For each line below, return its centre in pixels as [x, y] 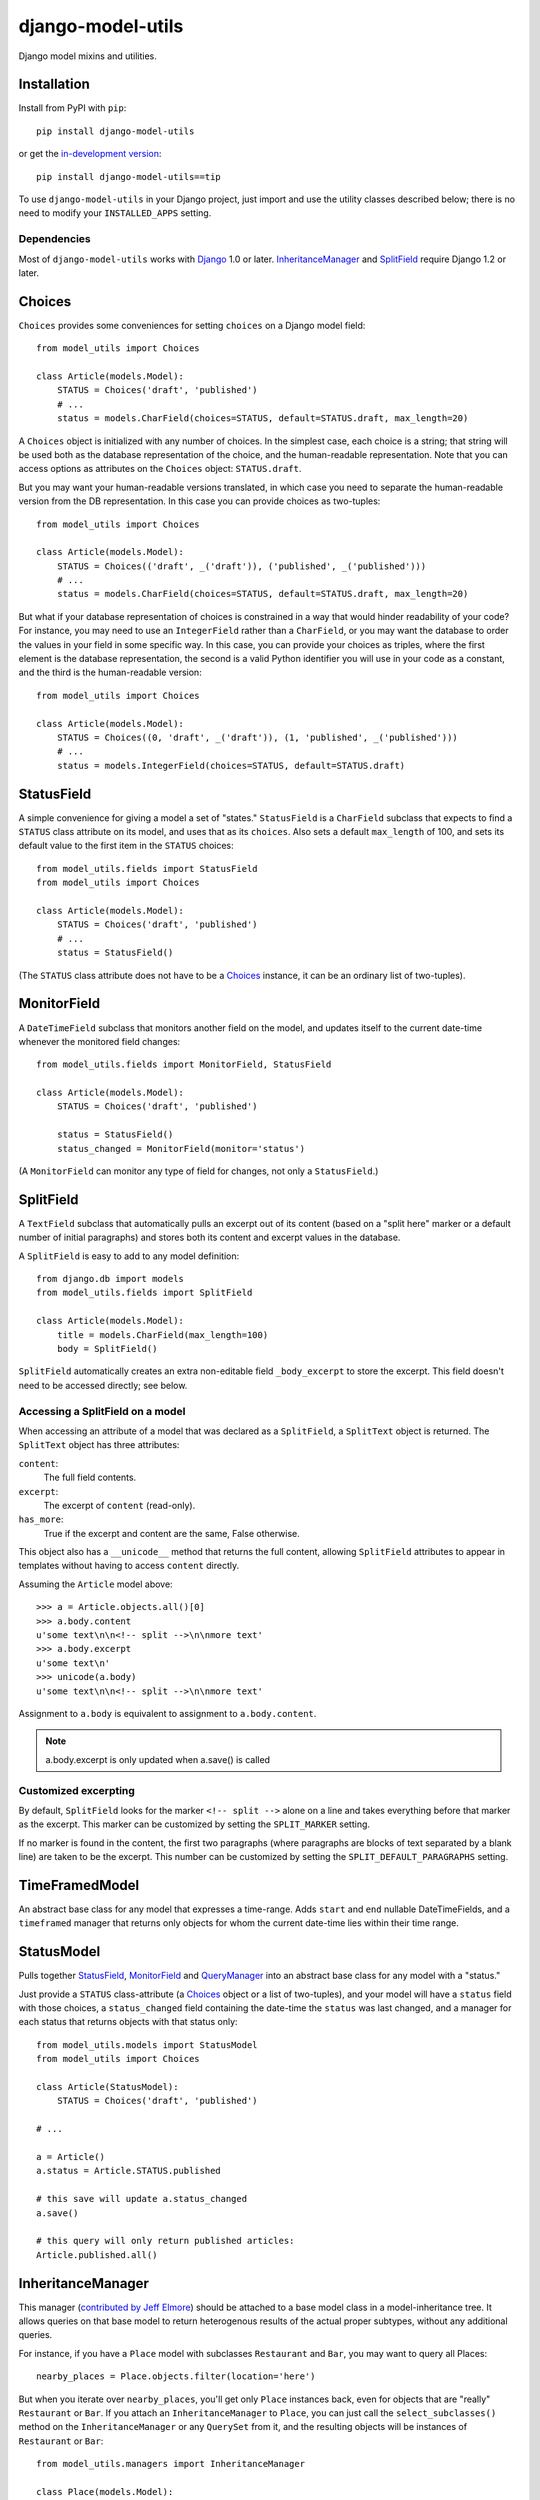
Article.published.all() [97, 2254]
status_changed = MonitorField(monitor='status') [180, 1148]
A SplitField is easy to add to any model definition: [129, 1256]
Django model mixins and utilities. [87, 56]
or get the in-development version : [90, 154]
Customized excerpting [76, 1790]
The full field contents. [90, 1477]
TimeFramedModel [79, 1885]
